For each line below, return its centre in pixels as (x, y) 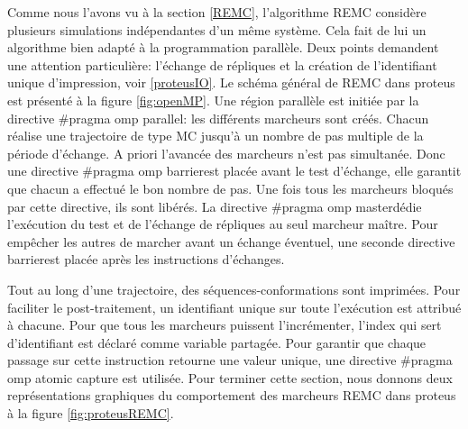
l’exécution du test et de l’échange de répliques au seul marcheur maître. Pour (223, 224)
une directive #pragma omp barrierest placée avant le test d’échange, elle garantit (234, 171)
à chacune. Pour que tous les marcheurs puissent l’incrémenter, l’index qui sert (225, 325)
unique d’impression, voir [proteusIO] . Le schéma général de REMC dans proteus (231, 82)
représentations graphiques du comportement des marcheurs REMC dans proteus (232, 395)
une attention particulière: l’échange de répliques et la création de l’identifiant (222, 64)
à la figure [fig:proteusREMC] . (91, 413)
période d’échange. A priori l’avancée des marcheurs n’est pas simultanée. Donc (226, 153)
